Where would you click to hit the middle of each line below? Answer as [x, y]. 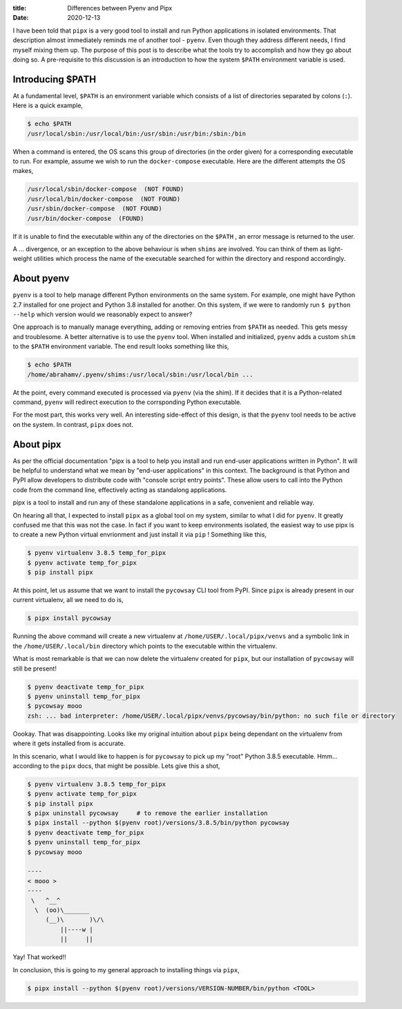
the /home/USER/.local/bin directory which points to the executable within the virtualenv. [145, 646]
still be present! [35, 669]
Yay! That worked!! [39, 957]
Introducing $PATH [55, 79]
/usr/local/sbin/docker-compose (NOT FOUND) [106, 189]
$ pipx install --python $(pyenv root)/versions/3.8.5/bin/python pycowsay [159, 823]
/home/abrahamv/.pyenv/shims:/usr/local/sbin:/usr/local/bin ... [140, 374]
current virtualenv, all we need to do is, [68, 600]
